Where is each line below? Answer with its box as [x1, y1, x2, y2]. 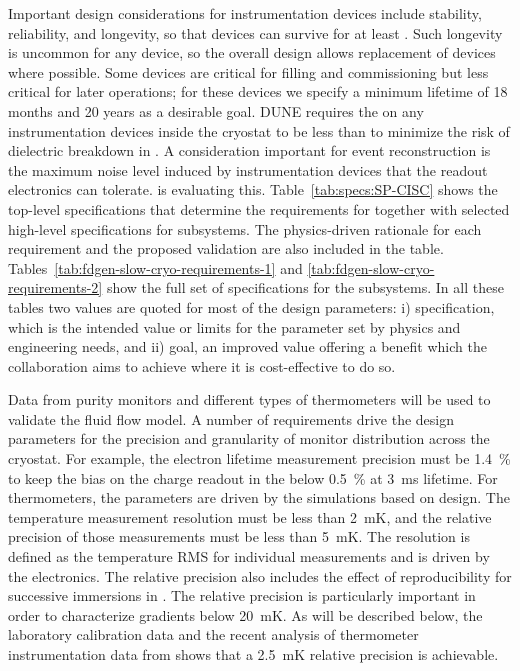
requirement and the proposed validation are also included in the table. [8, 238, 444, 259]
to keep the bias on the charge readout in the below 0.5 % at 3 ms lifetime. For [8, 467, 498, 488]
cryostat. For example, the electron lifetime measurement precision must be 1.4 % [8, 448, 511, 469]
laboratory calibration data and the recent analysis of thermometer [8, 624, 419, 645]
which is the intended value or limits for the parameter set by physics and [8, 316, 461, 337]
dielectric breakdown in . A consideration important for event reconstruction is [8, 140, 491, 161]
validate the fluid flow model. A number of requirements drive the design [8, 408, 454, 429]
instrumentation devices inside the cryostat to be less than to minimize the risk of [8, 120, 510, 141]
